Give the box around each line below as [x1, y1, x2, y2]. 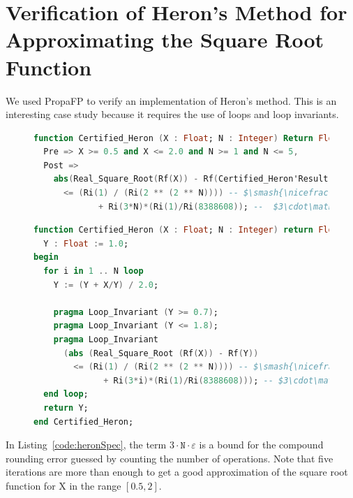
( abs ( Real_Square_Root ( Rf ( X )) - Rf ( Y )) [63, 348, 259, 358]
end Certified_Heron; [33, 416, 134, 427]
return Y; [43, 402, 89, 413]
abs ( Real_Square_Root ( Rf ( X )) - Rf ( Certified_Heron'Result [53, 174, 329, 184]
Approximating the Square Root [6, 25, 324, 54]
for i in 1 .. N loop [43, 266, 144, 277]
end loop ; [43, 389, 89, 400]
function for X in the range [6, 478, 121, 492]
